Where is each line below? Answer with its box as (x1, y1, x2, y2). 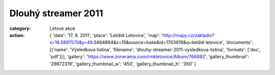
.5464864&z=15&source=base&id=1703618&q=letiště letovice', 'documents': (92, 40, 253, 46)
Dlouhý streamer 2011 (9, 8, 103, 19)
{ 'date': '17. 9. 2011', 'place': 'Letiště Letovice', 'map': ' (49, 32, 163, 38)
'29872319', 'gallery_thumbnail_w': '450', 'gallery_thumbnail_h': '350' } (49, 61, 197, 67)
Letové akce (49, 25, 75, 31)
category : (9, 25, 31, 31)
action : (9, 32, 25, 38)
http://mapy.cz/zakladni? (162, 32, 215, 38)
